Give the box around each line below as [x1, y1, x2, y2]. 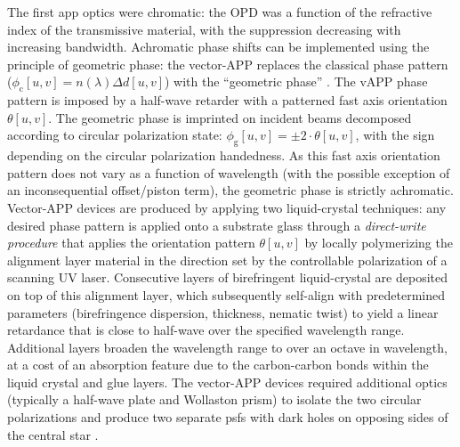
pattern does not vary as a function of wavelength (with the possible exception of [7, 163, 450, 182]
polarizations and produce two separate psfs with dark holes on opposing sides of [7, 408, 448, 427]
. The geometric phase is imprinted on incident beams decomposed [48, 108, 412, 126]
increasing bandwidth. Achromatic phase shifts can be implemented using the [7, 37, 430, 56]
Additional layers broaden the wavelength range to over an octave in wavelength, [7, 337, 448, 356]
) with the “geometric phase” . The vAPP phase [165, 72, 428, 91]
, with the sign [355, 126, 435, 144]
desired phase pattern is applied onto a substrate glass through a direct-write [7, 215, 426, 234]
